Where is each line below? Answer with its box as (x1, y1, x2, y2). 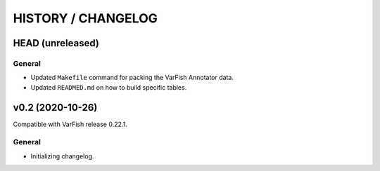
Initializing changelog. (30, 151, 94, 160)
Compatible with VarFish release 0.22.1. (13, 120, 128, 128)
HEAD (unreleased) (13, 37, 100, 49)
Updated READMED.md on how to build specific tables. (30, 83, 187, 91)
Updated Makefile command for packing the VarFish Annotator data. (30, 74, 234, 82)
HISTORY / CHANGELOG (13, 11, 158, 26)
